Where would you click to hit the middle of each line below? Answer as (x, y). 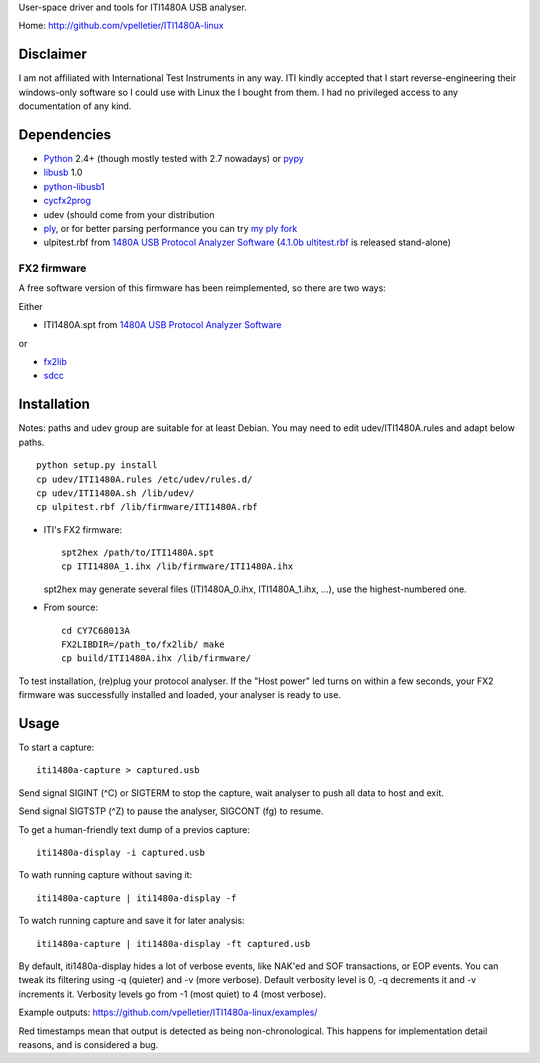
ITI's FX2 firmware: (83, 529)
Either (31, 306)
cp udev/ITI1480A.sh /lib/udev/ (115, 493)
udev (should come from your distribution (129, 214)
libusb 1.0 (63, 172)
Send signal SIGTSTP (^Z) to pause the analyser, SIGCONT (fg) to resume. (171, 811)
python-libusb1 (74, 186)
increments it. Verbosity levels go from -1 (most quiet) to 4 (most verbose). (172, 994)
